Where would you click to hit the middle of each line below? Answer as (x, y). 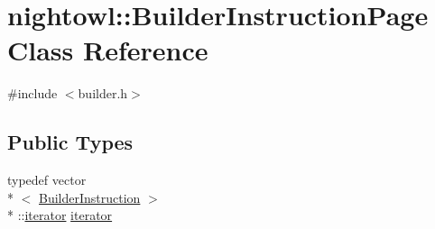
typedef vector (47, 180)
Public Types (70, 142)
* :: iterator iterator (60, 215)
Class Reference (108, 50)
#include (32, 93)
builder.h (103, 93)
